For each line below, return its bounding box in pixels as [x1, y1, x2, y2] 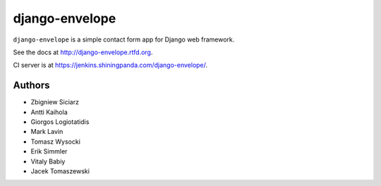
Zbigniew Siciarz [30, 98, 79, 106]
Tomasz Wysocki [30, 137, 81, 146]
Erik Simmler [30, 147, 68, 156]
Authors [13, 80, 50, 92]
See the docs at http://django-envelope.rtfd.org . [13, 48, 153, 56]
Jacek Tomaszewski [30, 166, 90, 175]
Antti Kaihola [30, 108, 68, 116]
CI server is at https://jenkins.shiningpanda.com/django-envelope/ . [13, 61, 208, 70]
